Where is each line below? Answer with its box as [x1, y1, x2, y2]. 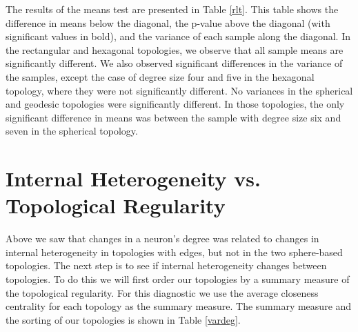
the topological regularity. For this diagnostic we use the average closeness [6, 285, 319, 300]
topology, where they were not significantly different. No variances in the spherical [6, 83, 353, 97]
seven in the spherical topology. [6, 124, 138, 138]
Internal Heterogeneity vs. [6, 164, 261, 193]
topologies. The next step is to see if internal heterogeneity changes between [6, 258, 327, 273]
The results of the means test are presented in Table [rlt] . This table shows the [6, 2, 339, 16]
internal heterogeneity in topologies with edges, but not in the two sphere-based [6, 244, 343, 259]
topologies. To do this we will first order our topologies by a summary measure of [6, 272, 350, 286]
